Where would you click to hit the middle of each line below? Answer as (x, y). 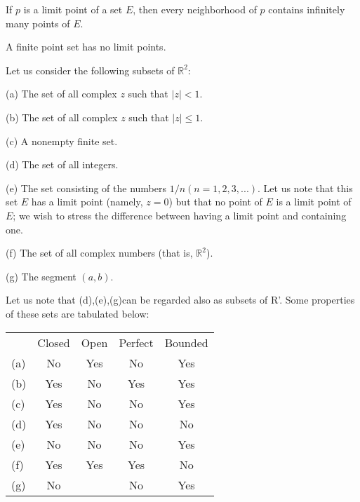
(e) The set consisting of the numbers (86, 188)
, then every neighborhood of (195, 9)
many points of (38, 23)
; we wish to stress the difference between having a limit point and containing (180, 215)
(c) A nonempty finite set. (62, 141)
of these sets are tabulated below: (78, 313)
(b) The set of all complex (62, 117)
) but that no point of (215, 202)
